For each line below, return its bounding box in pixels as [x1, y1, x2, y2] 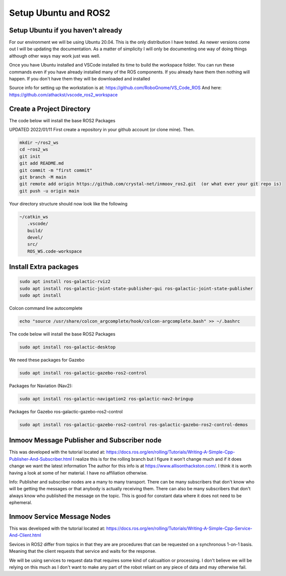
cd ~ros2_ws [19, 147, 49, 152]
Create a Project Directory [9, 104, 91, 113]
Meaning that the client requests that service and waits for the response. [9, 548, 157, 554]
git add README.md [19, 161, 64, 166]
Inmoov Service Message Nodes [9, 512, 111, 521]
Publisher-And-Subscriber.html [9, 456, 72, 462]
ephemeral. [9, 500, 32, 506]
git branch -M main [19, 174, 66, 180]
